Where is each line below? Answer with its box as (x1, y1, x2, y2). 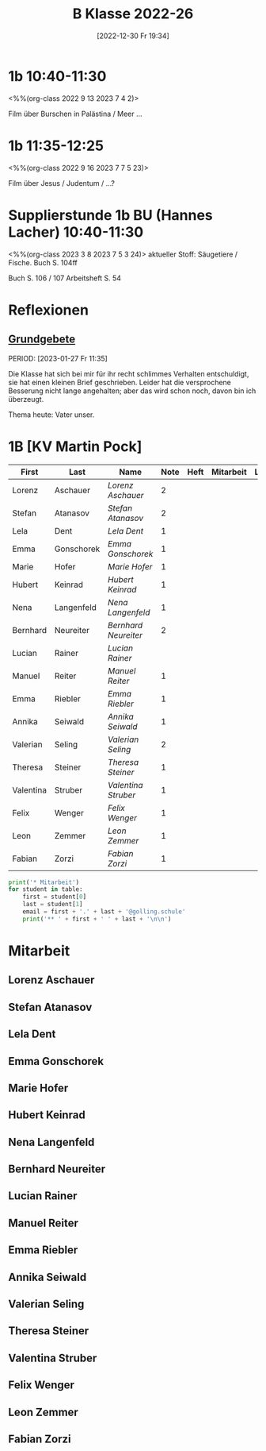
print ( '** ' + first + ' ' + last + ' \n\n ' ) (22, 915, 172, 923)
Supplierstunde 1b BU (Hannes (8, 206, 214, 224)
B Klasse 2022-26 (72, 5, 194, 23)
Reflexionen (8, 301, 89, 318)
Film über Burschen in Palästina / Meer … (8, 109, 142, 118)
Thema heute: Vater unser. (8, 410, 95, 419)
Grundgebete (8, 333, 76, 346)
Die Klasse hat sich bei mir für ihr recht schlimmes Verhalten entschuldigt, (8, 369, 249, 378)
